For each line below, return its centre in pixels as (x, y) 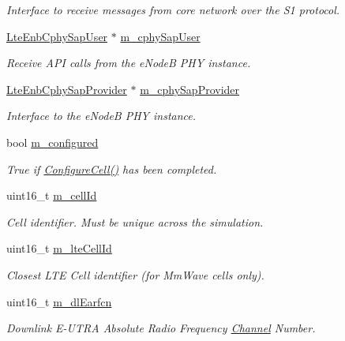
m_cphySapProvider (190, 89)
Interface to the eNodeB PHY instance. (101, 116)
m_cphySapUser (160, 36)
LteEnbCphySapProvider (67, 89)
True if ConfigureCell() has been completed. (112, 169)
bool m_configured (52, 142)
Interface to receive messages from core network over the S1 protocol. (173, 9)
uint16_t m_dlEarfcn (59, 301)
